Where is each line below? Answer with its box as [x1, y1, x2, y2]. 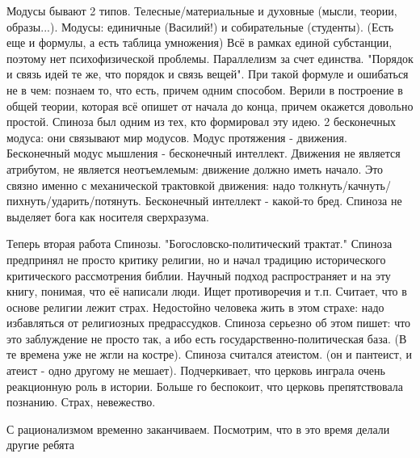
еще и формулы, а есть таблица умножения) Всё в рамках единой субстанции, [6, 34, 393, 51]
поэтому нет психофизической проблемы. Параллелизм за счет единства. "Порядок [6, 49, 414, 66]
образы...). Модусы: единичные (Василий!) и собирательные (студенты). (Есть [6, 18, 394, 35]
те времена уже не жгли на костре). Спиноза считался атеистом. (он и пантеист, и [6, 346, 412, 363]
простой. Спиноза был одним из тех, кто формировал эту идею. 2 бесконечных [6, 113, 397, 130]
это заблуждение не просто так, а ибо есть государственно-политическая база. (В [6, 330, 407, 347]
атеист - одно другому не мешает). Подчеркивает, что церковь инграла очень [6, 362, 385, 379]
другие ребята [6, 436, 74, 453]
